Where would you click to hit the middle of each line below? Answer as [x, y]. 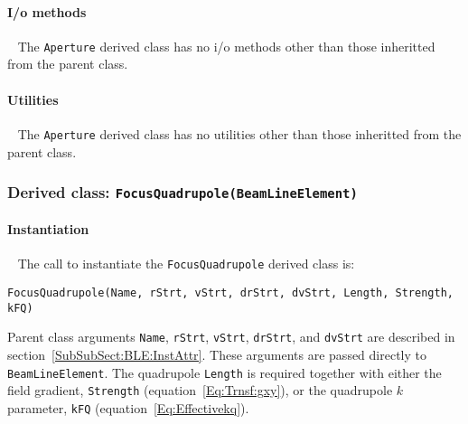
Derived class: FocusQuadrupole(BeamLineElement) [183, 192]
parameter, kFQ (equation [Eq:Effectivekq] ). [128, 407]
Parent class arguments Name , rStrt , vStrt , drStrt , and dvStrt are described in [231, 337]
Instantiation [48, 229]
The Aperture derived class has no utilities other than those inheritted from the [239, 133]
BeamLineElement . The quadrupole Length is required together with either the [225, 372]
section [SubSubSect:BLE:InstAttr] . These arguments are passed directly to [217, 354]
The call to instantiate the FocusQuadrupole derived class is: [186, 264]
